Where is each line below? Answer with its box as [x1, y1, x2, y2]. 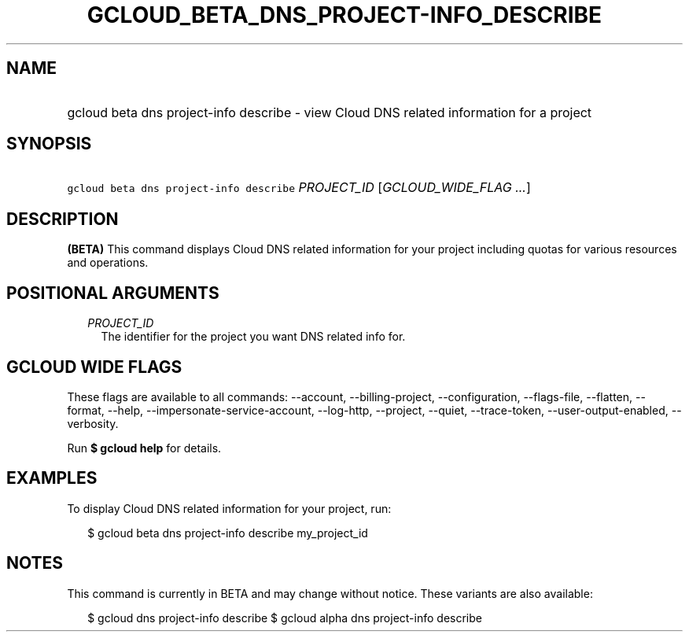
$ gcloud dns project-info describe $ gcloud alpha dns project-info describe [87, 610, 482, 625]
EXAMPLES [6, 468, 98, 489]
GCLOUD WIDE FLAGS [6, 356, 182, 377]
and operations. [67, 256, 149, 270]
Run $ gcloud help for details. [67, 441, 222, 455]
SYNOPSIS [6, 134, 92, 154]
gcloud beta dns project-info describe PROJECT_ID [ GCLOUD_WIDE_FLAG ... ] [67, 179, 531, 196]
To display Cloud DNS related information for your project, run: [67, 501, 392, 515]
